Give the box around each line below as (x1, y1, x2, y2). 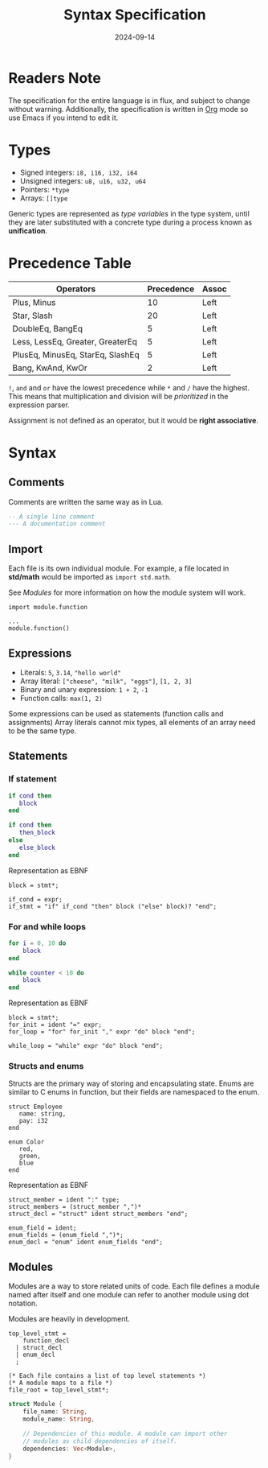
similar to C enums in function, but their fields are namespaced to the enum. (8, 1087, 260, 1097)
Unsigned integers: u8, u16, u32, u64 (19, 175, 147, 186)
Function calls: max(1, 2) (19, 693, 103, 703)
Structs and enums (8, 1061, 84, 1072)
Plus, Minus (12, 296, 56, 307)
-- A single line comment (8, 513, 95, 521)
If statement (8, 773, 58, 785)
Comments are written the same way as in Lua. (8, 497, 164, 506)
